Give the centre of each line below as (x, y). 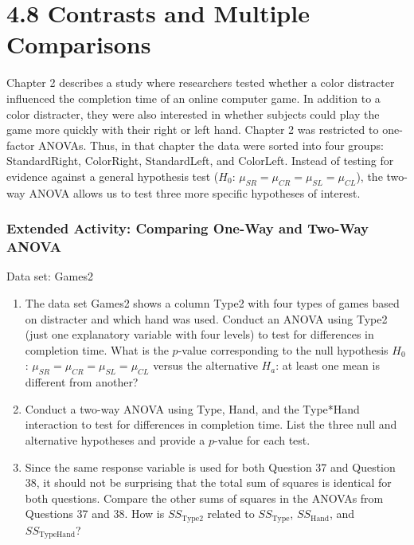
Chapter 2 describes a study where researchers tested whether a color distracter (201, 82)
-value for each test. (262, 439)
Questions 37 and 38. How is (95, 514)
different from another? (82, 382)
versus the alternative (205, 365)
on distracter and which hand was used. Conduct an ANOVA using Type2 (206, 318)
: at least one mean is (328, 365)
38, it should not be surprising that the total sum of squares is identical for (208, 482)
